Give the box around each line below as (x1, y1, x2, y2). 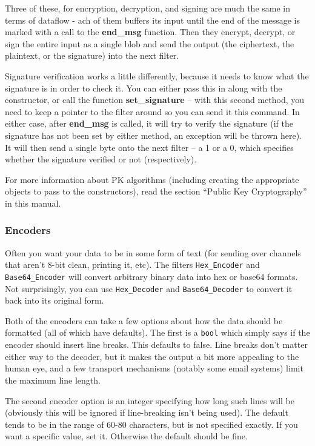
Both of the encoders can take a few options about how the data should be (5, 314, 283, 327)
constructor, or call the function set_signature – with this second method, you (5, 93, 305, 106)
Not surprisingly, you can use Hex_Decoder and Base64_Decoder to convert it (5, 282, 293, 295)
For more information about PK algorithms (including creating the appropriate (5, 173, 299, 185)
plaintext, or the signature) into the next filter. (5, 49, 179, 62)
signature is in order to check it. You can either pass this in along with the (5, 81, 282, 94)
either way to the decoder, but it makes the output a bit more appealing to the (5, 350, 299, 362)
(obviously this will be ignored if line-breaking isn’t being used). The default (5, 406, 288, 419)
